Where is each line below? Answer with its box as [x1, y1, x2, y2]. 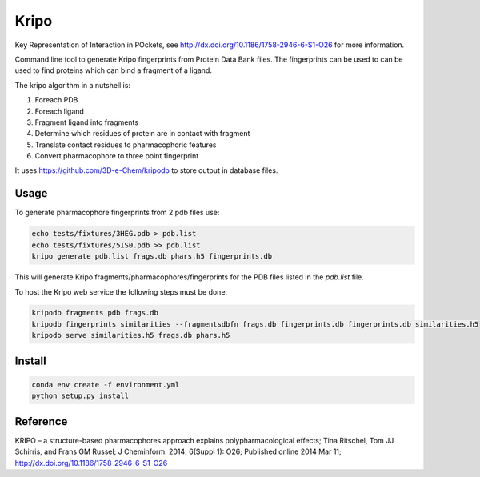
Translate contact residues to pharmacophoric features [34, 140, 217, 150]
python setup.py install [31, 391, 130, 400]
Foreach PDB [34, 95, 78, 105]
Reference [14, 415, 68, 428]
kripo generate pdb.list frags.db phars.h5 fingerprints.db [31, 252, 273, 261]
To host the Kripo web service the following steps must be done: [14, 287, 228, 296]
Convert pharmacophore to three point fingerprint [34, 151, 199, 161]
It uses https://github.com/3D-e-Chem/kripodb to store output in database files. [14, 166, 278, 175]
